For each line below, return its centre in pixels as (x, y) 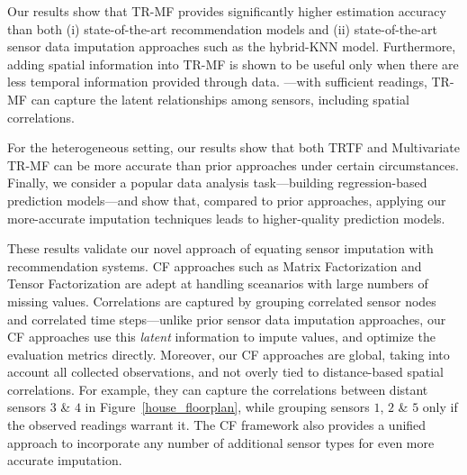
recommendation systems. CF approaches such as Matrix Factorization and (215, 265)
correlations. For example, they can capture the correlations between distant (218, 389)
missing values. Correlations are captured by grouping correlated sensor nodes (222, 301)
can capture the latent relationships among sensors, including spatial (220, 99)
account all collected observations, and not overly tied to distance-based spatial (226, 372)
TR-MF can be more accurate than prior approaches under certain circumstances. (233, 164)
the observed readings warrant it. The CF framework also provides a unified (217, 425)
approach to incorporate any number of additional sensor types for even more (221, 442)
